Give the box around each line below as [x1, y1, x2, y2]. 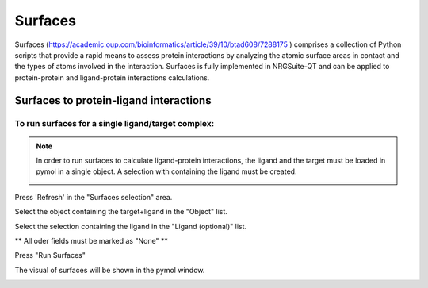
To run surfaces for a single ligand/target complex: [14, 117, 215, 129]
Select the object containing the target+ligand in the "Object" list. [14, 207, 227, 217]
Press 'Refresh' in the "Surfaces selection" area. [14, 192, 173, 202]
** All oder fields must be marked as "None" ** [14, 236, 168, 246]
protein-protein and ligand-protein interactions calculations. [14, 72, 210, 83]
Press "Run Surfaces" [14, 251, 86, 260]
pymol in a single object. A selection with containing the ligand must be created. [36, 167, 297, 176]
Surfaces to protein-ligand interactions [14, 94, 212, 107]
